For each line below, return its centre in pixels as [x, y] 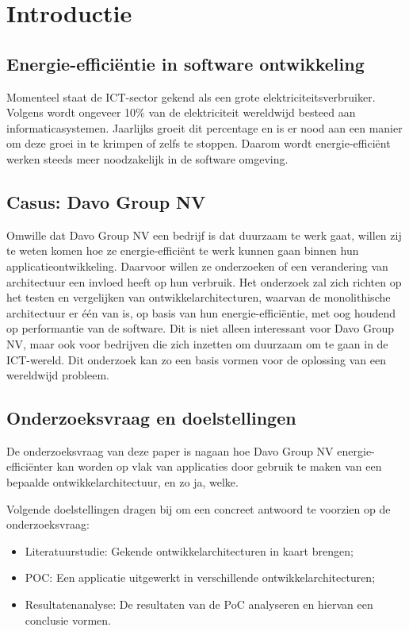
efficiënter [30, 466]
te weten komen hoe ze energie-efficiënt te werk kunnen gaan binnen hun [183, 250]
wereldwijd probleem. [58, 375]
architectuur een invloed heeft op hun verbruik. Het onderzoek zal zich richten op [204, 281]
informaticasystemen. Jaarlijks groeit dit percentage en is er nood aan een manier [204, 127]
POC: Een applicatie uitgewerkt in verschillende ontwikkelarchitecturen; [200, 577]
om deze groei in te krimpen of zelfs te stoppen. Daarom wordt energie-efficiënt [199, 143]
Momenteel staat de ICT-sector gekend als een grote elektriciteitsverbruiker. [191, 96]
